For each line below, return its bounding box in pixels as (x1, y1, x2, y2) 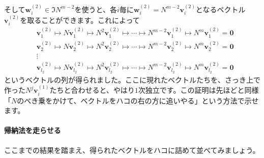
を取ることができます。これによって (20, 15, 140, 25)
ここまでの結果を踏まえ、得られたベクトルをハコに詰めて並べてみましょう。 (4, 144, 260, 155)
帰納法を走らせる (4, 125, 61, 136)
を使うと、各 (74, 4, 117, 14)
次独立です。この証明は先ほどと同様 (138, 85, 259, 95)
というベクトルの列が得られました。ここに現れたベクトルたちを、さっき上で (4, 74, 260, 85)
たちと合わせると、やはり (49, 85, 135, 95)
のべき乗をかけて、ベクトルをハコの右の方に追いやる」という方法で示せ (17, 95, 259, 106)
